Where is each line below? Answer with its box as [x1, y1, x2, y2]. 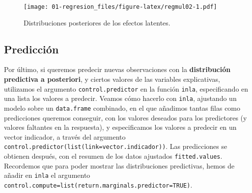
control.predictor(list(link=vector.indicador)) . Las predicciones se [4, 141, 227, 151]
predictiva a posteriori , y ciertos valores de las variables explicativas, [4, 74, 220, 84]
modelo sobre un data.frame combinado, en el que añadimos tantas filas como [4, 102, 241, 113]
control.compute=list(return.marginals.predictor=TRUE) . [4, 179, 193, 190]
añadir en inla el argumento [4, 170, 90, 180]
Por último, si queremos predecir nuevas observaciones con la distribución [4, 64, 231, 74]
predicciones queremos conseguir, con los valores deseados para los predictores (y [4, 112, 247, 122]
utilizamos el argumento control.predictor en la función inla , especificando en [4, 83, 249, 94]
